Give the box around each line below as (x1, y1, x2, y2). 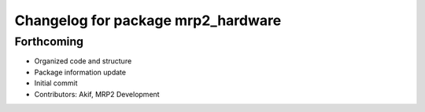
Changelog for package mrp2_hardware (14, 12, 282, 29)
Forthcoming (14, 34, 84, 49)
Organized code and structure (34, 56, 132, 66)
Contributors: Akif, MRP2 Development (34, 89, 161, 99)
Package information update (34, 67, 126, 77)
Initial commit (34, 78, 78, 88)
